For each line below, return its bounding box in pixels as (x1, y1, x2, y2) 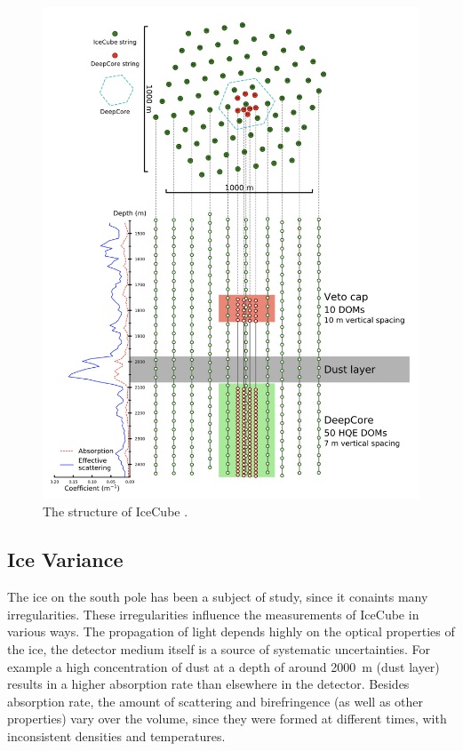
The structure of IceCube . (43, 502, 188, 521)
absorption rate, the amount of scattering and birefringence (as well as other (7, 691, 423, 710)
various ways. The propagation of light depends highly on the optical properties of (7, 622, 455, 641)
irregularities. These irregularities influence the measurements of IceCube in (7, 604, 419, 623)
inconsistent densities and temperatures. (7, 726, 226, 745)
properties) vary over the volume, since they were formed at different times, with (7, 709, 447, 728)
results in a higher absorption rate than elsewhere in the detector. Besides (7, 675, 410, 693)
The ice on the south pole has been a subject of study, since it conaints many (7, 587, 428, 606)
